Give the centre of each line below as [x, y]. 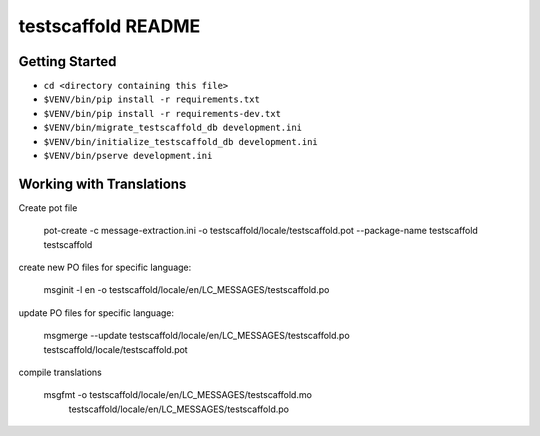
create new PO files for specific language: [105, 267]
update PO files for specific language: [96, 312]
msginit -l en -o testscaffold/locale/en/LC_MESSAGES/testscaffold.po [186, 290]
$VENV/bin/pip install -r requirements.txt [151, 99]
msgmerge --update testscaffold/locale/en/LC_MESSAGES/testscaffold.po [196, 336]
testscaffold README [109, 26]
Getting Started [67, 61]
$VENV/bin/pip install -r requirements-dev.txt [162, 113]
